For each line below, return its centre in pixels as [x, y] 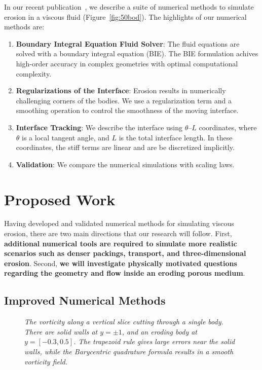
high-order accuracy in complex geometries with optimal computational [127, 63]
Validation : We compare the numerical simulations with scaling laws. [125, 164]
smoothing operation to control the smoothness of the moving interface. [127, 110]
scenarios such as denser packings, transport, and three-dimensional [125, 253]
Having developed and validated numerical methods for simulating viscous [119, 223]
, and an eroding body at [160, 331]
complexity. [34, 73]
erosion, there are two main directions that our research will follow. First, [118, 233]
